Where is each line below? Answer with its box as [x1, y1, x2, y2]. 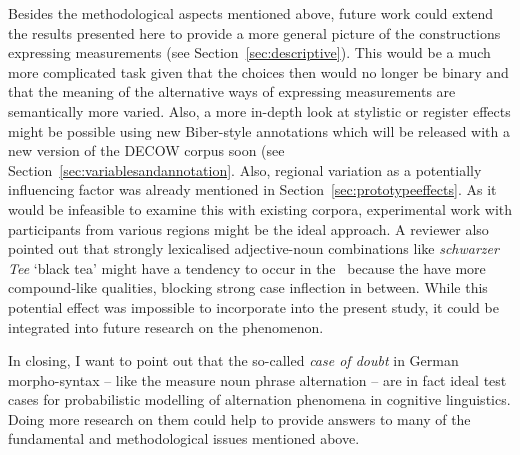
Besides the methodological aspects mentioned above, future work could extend [8, 3, 494, 23]
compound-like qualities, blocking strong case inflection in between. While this [8, 277, 488, 298]
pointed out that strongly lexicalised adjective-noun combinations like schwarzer [8, 238, 499, 259]
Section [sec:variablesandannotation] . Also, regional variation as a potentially [8, 159, 482, 180]
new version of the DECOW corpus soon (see [8, 140, 285, 161]
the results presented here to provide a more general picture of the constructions [8, 22, 501, 43]
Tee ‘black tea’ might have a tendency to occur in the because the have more [8, 257, 486, 278]
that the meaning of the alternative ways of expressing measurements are [8, 81, 456, 102]
